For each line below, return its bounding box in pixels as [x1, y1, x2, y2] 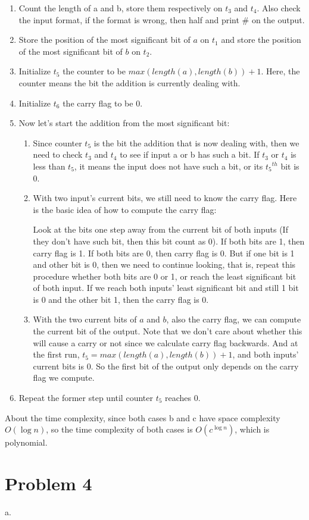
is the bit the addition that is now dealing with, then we [93, 136, 299, 149]
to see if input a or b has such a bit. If [120, 148, 260, 161]
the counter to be [63, 65, 126, 77]
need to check [33, 148, 83, 161]
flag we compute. [33, 371, 95, 384]
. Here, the [261, 65, 300, 77]
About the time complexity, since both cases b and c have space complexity [5, 411, 280, 424]
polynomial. [5, 436, 48, 449]
